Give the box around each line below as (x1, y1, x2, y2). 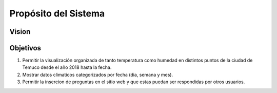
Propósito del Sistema (9, 8, 105, 19)
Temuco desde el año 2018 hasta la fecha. (22, 64, 112, 70)
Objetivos (9, 44, 41, 52)
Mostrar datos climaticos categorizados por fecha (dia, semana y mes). (22, 71, 173, 78)
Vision (9, 27, 31, 36)
